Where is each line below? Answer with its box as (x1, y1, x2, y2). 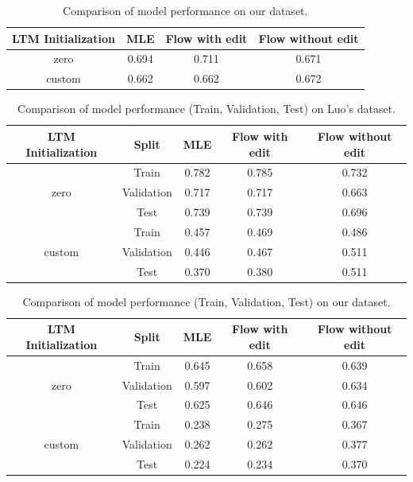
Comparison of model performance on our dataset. (63, 2, 308, 18)
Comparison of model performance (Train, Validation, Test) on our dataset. (22, 293, 391, 309)
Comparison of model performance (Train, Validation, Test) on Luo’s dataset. (17, 100, 396, 117)
